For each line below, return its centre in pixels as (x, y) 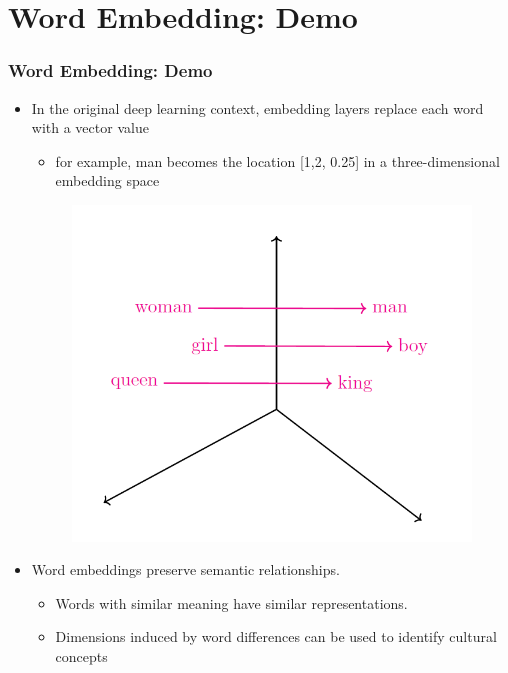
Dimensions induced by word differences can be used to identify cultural (276, 636)
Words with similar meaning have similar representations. (231, 602)
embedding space (107, 180)
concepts (81, 656)
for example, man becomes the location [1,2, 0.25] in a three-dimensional (277, 160)
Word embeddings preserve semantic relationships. (185, 569)
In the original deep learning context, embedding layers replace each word (257, 107)
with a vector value (90, 127)
